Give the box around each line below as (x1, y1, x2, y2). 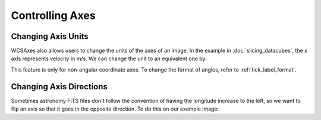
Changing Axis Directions (11, 82, 108, 92)
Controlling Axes (11, 9, 96, 22)
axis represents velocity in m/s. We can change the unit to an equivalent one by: (11, 55, 207, 62)
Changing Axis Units (11, 31, 89, 41)
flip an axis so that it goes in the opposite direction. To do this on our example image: (11, 105, 219, 112)
